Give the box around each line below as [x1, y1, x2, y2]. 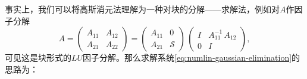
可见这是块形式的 [5, 51, 71, 64]
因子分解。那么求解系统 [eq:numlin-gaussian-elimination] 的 [83, 51, 300, 64]
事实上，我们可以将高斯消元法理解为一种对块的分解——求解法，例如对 [5, 3, 280, 15]
